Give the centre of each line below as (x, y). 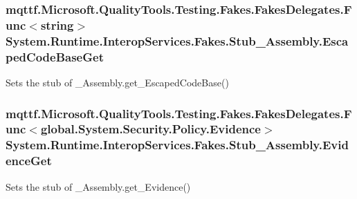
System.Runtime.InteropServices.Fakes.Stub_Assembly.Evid (177, 145)
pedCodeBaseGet (55, 56)
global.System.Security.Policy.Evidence (150, 129)
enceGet (29, 161)
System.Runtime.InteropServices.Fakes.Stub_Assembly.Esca (177, 40)
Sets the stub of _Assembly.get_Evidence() (98, 186)
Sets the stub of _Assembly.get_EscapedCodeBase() (117, 82)
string (57, 25)
